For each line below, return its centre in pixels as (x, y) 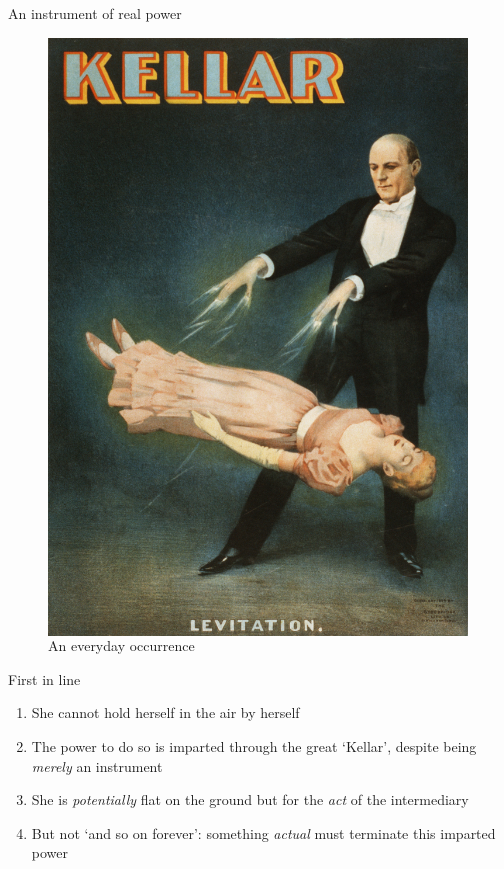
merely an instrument (97, 765)
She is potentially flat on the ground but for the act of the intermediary (250, 799)
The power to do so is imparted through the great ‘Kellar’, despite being (254, 746)
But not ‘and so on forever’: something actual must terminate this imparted (263, 832)
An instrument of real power (95, 13)
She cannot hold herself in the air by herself (165, 712)
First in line (44, 678)
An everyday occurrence (121, 645)
